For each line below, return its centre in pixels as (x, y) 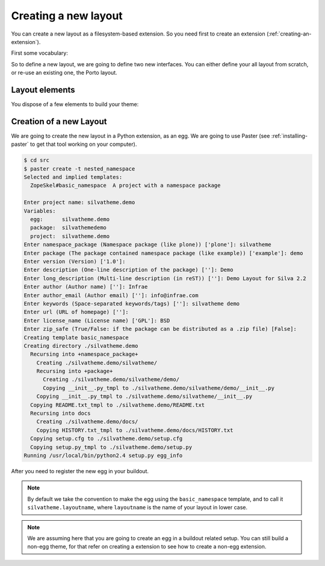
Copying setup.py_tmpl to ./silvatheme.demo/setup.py (111, 447)
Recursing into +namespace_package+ (84, 354)
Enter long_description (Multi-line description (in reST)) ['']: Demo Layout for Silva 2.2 (165, 278)
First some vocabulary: (40, 53)
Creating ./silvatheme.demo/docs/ (87, 422)
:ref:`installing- (289, 136)
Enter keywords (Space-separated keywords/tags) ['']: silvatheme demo (132, 303)
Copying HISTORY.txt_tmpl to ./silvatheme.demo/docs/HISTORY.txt (135, 430)
